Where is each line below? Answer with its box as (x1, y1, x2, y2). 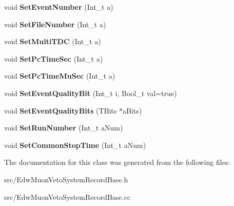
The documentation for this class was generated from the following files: (4, 157, 230, 167)
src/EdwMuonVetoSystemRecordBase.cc (4, 191, 130, 202)
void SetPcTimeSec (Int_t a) (4, 53, 103, 64)
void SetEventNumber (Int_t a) (4, 2, 113, 12)
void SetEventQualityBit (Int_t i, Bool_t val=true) (4, 87, 177, 98)
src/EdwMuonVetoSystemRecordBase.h (4, 174, 128, 184)
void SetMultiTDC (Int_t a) (4, 36, 101, 47)
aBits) (123, 105, 142, 116)
